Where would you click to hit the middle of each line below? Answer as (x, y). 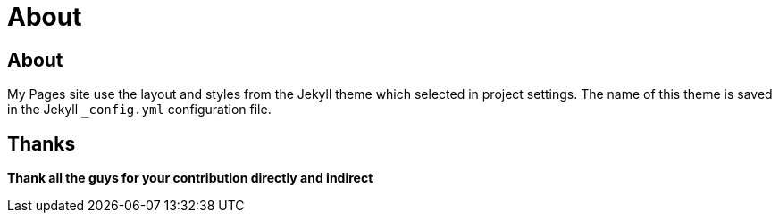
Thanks (42, 143)
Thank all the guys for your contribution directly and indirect (190, 178)
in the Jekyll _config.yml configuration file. (139, 110)
